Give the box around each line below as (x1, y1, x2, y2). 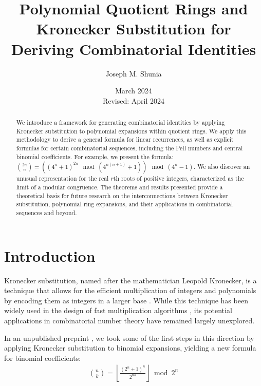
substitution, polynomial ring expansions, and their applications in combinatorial (16, 200, 233, 208)
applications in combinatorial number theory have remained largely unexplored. (4, 315, 255, 325)
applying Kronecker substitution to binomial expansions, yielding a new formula (4, 342, 256, 353)
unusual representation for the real (16, 174, 109, 183)
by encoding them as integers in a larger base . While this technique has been (4, 295, 248, 305)
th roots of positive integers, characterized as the (113, 174, 244, 183)
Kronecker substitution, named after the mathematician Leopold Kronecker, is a (4, 275, 257, 285)
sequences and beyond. (16, 208, 77, 217)
